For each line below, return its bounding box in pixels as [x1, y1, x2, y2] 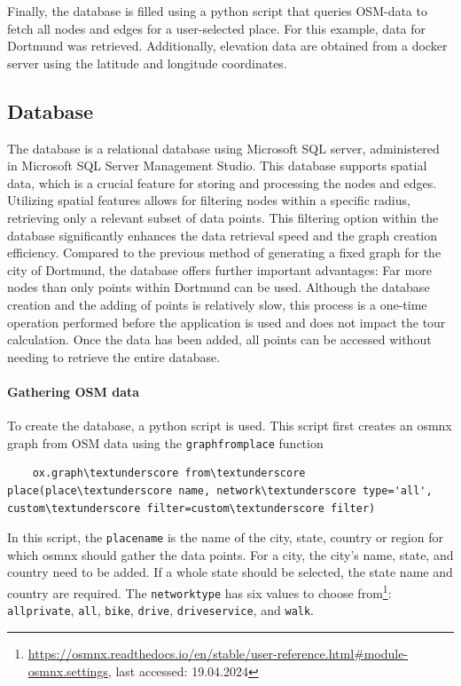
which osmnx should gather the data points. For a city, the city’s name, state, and [7, 545, 454, 564]
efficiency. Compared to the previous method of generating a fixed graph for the [7, 243, 441, 262]
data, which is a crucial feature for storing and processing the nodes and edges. [7, 173, 437, 192]
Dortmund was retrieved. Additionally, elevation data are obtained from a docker [7, 36, 448, 55]
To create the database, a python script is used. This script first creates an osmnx [7, 416, 452, 435]
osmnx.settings [27, 661, 108, 680]
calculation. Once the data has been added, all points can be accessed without [7, 330, 432, 349]
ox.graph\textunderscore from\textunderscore [32, 467, 306, 480]
